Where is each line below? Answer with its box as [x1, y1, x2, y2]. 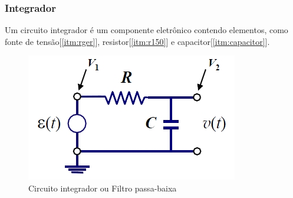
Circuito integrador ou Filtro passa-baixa [28, 182, 177, 194]
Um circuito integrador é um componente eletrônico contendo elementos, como [5, 24, 288, 36]
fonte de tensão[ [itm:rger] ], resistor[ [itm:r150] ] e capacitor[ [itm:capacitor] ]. [5, 35, 270, 47]
